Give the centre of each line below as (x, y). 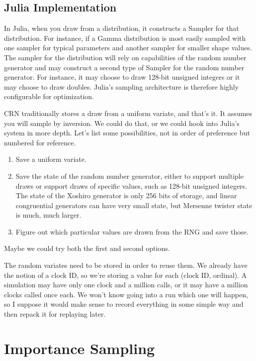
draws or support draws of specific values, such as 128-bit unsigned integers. (131, 185)
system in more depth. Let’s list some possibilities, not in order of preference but (127, 133)
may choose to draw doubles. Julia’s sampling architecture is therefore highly (122, 86)
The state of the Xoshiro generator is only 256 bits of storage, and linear (126, 195)
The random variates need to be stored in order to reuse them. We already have (126, 265)
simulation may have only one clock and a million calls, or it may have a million (126, 285)
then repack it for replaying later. (55, 314)
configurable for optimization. (49, 96)
